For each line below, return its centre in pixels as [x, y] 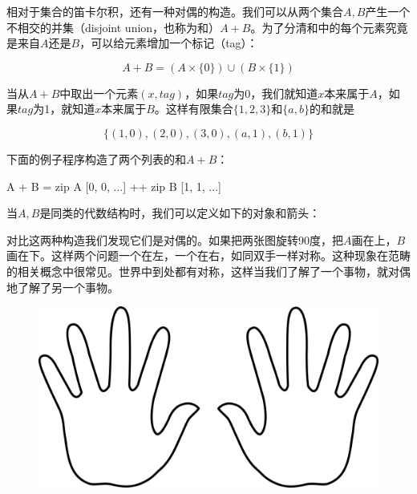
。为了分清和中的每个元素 [318, 27]
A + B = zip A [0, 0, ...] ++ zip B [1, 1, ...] [114, 186]
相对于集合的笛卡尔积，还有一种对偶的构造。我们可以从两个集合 [175, 11]
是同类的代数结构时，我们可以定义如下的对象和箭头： [180, 213]
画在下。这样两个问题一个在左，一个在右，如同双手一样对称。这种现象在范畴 [208, 255]
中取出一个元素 [99, 93]
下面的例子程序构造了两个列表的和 [96, 158]
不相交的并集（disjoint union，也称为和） [113, 27]
